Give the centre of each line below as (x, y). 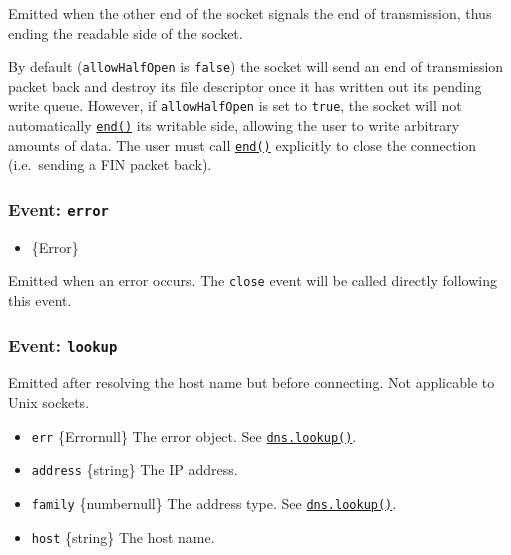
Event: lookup (63, 344)
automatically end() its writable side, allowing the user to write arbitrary (234, 125)
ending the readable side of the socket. (125, 32)
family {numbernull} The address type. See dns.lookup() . (214, 502)
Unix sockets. (49, 402)
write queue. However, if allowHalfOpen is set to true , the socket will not (235, 105)
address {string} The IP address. (134, 469)
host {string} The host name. (123, 536)
